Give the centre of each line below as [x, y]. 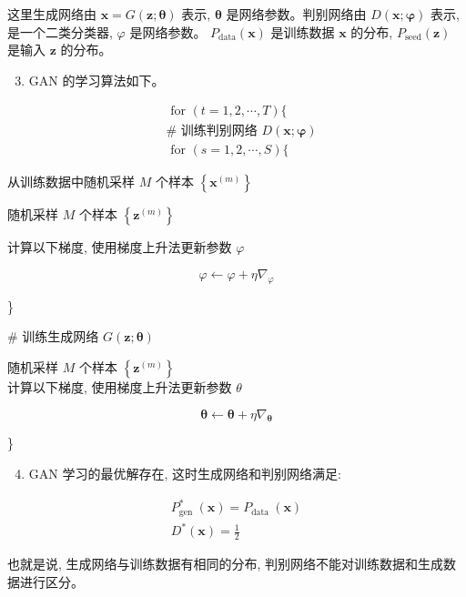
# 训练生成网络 [53, 336]
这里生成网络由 [52, 14]
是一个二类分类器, [60, 31]
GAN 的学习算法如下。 [96, 80]
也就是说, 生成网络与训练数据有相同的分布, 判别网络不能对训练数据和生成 [226, 563]
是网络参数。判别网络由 [296, 14]
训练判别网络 [219, 132]
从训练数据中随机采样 [71, 182]
